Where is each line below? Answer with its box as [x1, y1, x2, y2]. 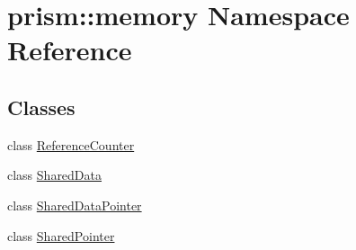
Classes [7, 93, 76, 121]
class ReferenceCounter [7, 135, 135, 154]
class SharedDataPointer [7, 195, 142, 214]
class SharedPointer [7, 226, 115, 245]
